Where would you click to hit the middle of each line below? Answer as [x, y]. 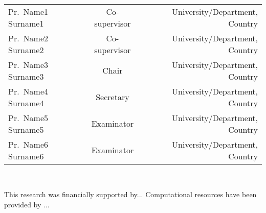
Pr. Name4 [28, 91]
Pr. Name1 [28, 11]
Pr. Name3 [28, 64]
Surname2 [26, 50]
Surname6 [26, 156]
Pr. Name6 [28, 144]
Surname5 [26, 129]
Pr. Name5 [28, 117]
